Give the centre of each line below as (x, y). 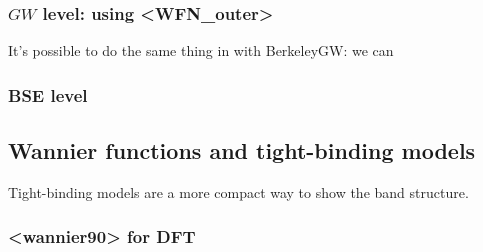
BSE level (48, 94)
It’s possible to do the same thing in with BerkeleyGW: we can (201, 50)
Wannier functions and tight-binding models (242, 150)
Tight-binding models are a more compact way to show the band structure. (238, 191)
